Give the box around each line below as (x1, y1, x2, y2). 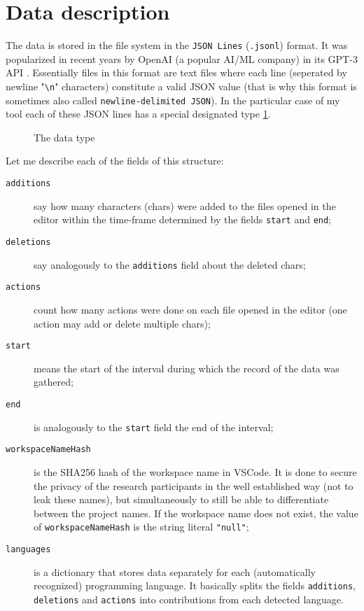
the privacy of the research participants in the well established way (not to (34, 478, 353, 493)
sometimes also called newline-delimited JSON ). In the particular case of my (6, 92, 340, 107)
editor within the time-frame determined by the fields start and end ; (34, 212, 332, 227)
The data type (34, 129, 95, 144)
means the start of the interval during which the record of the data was (34, 360, 339, 375)
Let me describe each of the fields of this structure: (6, 153, 224, 168)
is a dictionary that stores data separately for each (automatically (34, 564, 316, 579)
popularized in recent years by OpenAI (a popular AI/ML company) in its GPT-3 (6, 51, 358, 66)
